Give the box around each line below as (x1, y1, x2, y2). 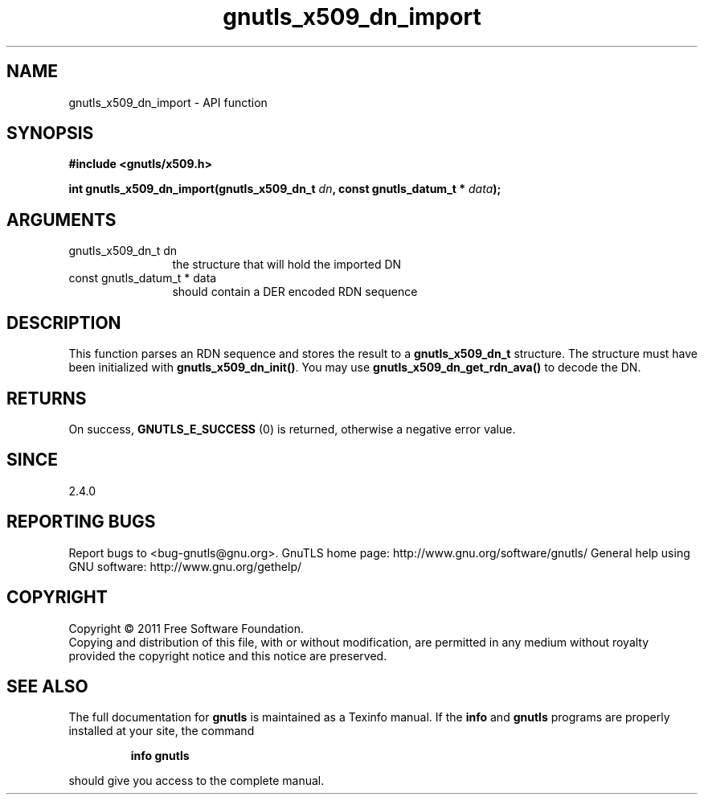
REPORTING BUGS (6, 511, 156, 532)
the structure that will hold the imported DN (172, 257, 402, 272)
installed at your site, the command (68, 724, 255, 738)
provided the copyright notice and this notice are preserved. (68, 648, 387, 663)
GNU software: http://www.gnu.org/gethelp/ (68, 559, 302, 573)
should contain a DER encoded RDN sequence (172, 285, 418, 299)
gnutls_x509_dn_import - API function (68, 95, 268, 109)
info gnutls (130, 749, 190, 763)
